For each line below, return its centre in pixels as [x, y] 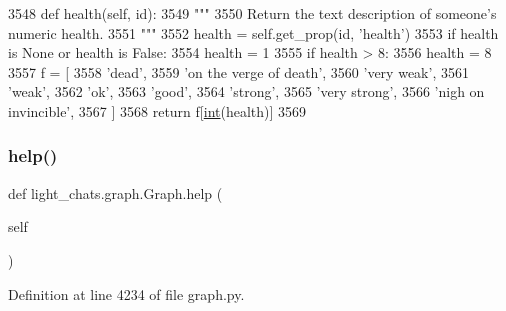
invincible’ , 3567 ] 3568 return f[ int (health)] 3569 [157, 110]
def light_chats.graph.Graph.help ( [115, 192]
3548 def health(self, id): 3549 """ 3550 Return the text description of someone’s [252, 13]
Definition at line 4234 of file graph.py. [126, 293]
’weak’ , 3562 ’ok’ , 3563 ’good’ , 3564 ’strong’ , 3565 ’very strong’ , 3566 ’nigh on [246, 91]
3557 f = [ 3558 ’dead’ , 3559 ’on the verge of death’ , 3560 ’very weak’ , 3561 [238, 71]
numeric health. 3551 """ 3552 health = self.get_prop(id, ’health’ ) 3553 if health [253, 32]
